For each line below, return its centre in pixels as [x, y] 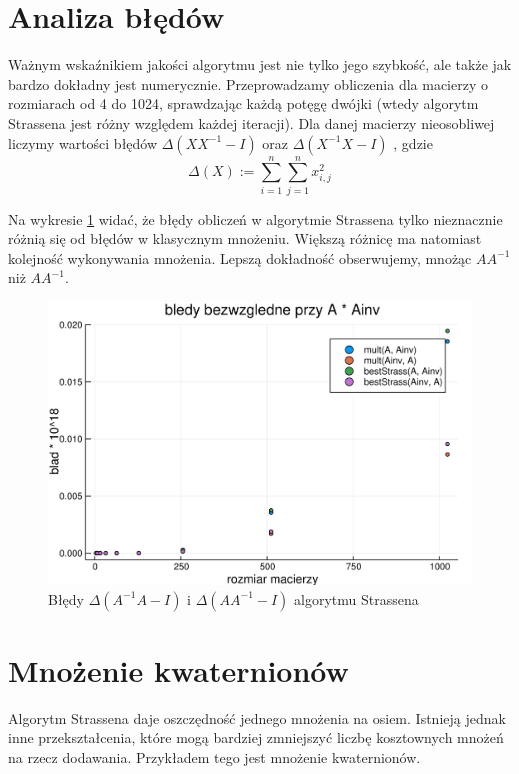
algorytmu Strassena [356, 598]
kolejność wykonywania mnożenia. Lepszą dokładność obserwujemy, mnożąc [240, 257]
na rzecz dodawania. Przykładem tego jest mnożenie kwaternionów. [214, 756]
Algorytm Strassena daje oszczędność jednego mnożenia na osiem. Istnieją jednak [257, 717]
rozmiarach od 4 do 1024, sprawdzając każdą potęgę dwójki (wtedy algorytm [243, 103]
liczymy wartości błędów [83, 142]
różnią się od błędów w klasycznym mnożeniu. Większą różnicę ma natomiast [245, 238]
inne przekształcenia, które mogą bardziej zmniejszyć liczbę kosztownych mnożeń [256, 737]
